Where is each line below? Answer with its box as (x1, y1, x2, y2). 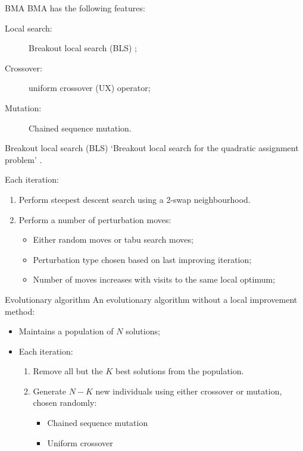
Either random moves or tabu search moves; (33, 233, 193, 246)
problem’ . (5, 153, 42, 165)
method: (5, 305, 35, 317)
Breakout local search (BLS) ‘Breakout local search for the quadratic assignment (5, 142, 299, 154)
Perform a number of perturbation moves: (18, 213, 171, 225)
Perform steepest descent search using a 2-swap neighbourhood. (18, 193, 251, 205)
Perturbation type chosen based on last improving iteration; (33, 253, 252, 265)
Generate (33, 384, 66, 397)
